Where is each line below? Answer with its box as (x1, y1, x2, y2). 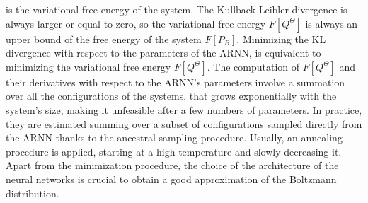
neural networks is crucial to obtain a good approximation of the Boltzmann (6, 171, 337, 186)
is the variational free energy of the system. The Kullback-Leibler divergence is (6, 2, 347, 16)
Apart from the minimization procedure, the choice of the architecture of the (6, 158, 339, 173)
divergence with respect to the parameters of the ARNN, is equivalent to (6, 45, 321, 60)
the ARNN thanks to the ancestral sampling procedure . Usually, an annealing (6, 130, 343, 145)
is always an (305, 16, 358, 30)
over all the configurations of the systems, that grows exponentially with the (6, 88, 337, 103)
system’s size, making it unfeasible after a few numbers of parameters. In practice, (6, 102, 362, 117)
